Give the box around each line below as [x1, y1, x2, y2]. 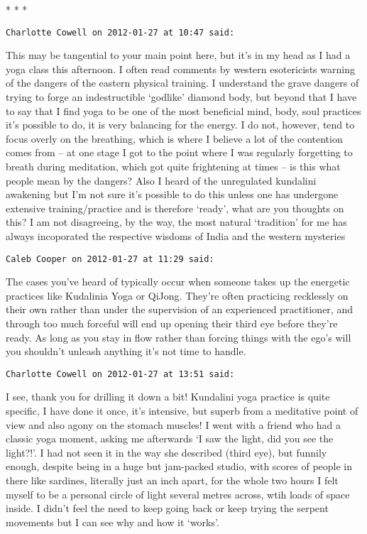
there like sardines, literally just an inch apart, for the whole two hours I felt [6, 473, 339, 487]
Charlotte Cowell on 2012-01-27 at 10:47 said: [6, 27, 235, 38]
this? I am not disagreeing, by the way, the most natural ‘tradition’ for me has [6, 214, 347, 229]
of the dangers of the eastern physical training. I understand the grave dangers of [6, 75, 359, 90]
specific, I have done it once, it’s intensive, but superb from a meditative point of [6, 403, 358, 418]
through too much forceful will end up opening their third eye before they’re [6, 316, 338, 330]
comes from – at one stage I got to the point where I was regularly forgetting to [6, 145, 353, 160]
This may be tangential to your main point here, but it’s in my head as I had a [6, 48, 351, 62]
